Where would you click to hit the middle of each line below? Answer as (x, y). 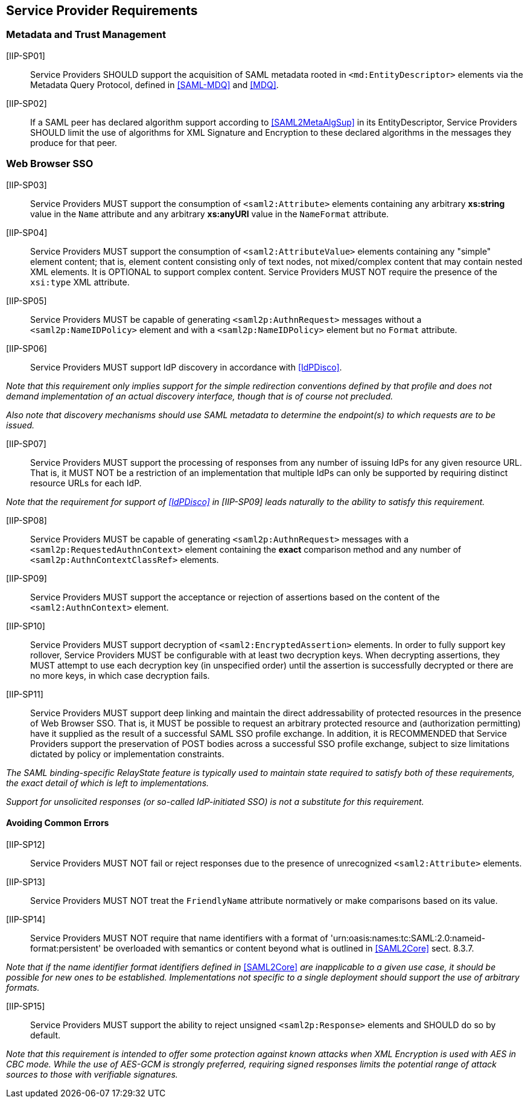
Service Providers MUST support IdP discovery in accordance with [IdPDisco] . (186, 367)
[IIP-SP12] (26, 844)
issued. (21, 425)
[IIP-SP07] (26, 443)
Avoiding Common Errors (58, 823)
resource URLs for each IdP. (86, 483)
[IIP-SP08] (27, 520)
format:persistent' (66, 948)
